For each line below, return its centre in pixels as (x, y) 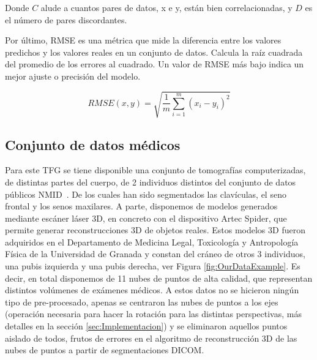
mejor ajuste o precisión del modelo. (73, 76)
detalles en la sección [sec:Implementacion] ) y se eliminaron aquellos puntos (146, 326)
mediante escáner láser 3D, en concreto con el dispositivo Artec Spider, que (146, 218)
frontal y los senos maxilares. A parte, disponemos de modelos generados (141, 206)
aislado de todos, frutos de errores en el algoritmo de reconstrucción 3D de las (151, 338)
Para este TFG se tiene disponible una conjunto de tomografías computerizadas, (155, 170)
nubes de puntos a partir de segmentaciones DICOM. (105, 350)
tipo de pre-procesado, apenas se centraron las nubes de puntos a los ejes (142, 302)
